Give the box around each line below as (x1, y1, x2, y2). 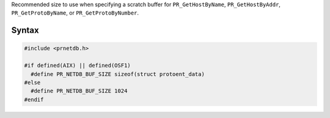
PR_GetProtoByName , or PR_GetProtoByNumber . (11, 9, 139, 16)
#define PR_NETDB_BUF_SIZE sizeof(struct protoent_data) (31, 71, 205, 77)
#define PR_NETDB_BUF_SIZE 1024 (31, 88, 128, 94)
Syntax (11, 25, 39, 36)
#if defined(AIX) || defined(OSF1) (24, 62, 131, 69)
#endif (24, 96, 44, 103)
